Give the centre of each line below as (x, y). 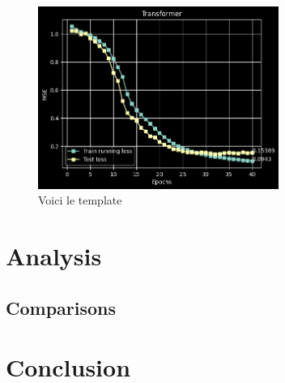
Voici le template (80, 200)
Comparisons (61, 307)
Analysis (54, 256)
